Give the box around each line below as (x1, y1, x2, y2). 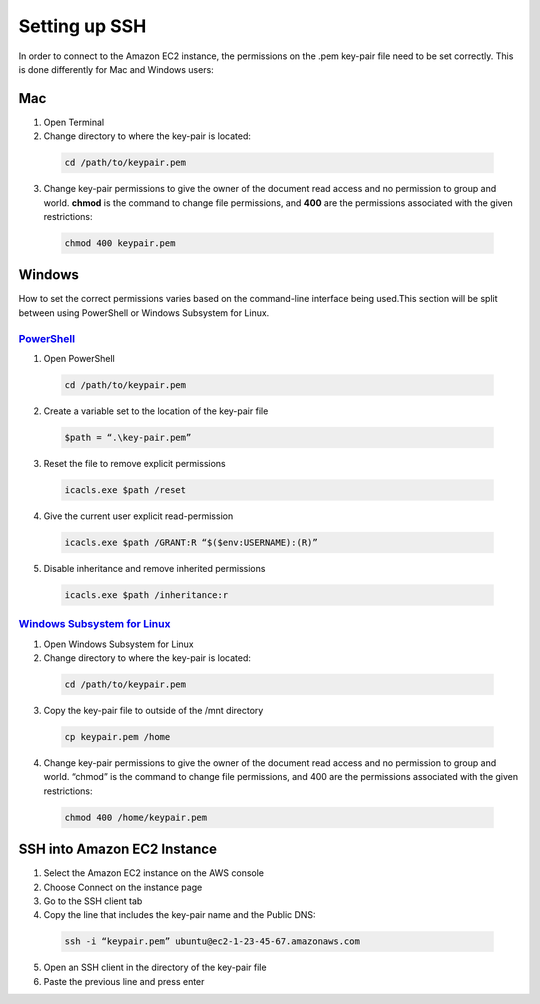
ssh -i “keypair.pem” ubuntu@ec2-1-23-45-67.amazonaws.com (64, 936, 360, 947)
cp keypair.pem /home (64, 731, 171, 742)
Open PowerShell (43, 353, 115, 364)
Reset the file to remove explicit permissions (43, 457, 226, 469)
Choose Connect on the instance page (43, 881, 203, 893)
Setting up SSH (18, 15, 147, 37)
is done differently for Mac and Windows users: (18, 63, 214, 75)
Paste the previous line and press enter (43, 975, 205, 987)
